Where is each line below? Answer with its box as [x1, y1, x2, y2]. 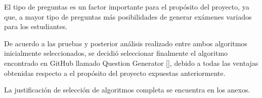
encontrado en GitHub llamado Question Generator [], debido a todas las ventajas [4, 57, 258, 68]
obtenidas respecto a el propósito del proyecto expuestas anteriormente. [4, 67, 226, 78]
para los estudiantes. [4, 21, 68, 32]
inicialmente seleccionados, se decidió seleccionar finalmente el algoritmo [4, 48, 228, 58]
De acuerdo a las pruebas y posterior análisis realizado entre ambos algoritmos [4, 38, 247, 48]
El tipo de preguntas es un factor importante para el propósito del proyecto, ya [4, 2, 249, 12]
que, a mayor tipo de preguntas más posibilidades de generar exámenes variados [4, 11, 252, 22]
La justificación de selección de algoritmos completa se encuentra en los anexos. [4, 84, 250, 95]
